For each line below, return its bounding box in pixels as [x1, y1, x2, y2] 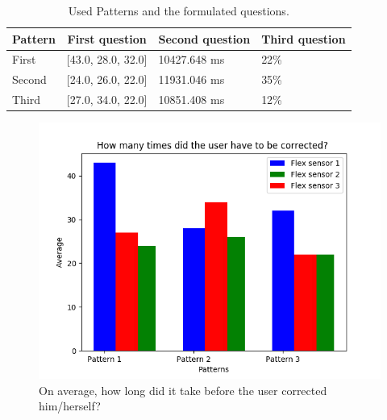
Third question [261, 30, 346, 47]
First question [67, 30, 147, 47]
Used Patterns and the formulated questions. [68, 2, 289, 19]
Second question [158, 30, 251, 47]
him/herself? [39, 397, 101, 414]
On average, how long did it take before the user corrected [39, 381, 327, 398]
